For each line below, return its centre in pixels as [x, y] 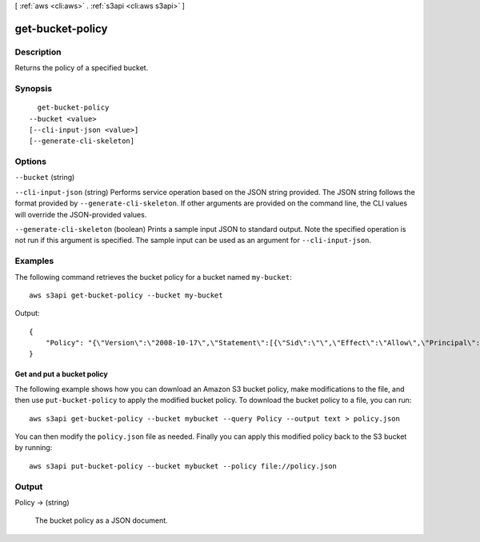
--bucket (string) [45, 177]
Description [38, 52]
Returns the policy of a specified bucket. [82, 68]
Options [31, 161]
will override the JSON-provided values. [81, 214]
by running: [34, 448]
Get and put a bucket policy [61, 374]
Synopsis [33, 88]
